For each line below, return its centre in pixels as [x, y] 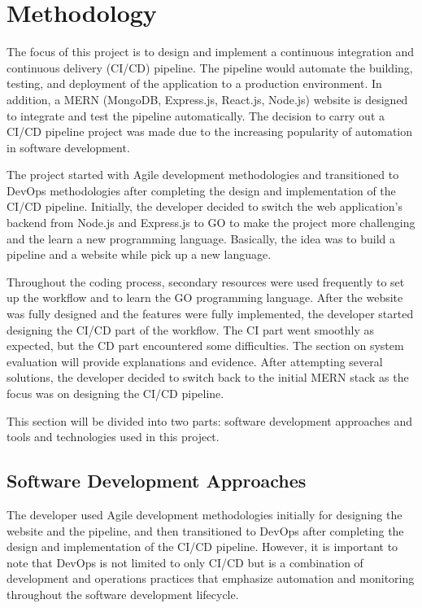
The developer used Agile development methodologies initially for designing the [204, 514]
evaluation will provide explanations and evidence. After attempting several [195, 361]
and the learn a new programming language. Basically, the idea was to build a [201, 238]
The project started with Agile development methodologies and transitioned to [203, 175]
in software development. [68, 147]
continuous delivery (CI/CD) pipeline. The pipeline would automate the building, [210, 67]
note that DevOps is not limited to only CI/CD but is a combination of [185, 562]
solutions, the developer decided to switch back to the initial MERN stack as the [208, 377]
